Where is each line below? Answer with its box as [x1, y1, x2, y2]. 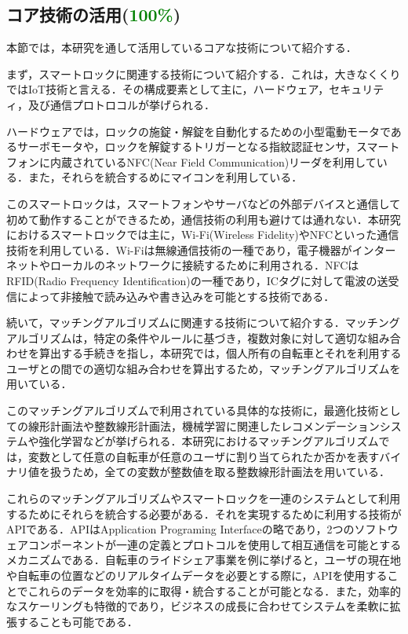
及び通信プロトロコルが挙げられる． [27, 96, 215, 112]
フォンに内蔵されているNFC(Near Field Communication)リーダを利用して [6, 153, 377, 170]
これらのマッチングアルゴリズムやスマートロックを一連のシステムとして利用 [6, 490, 401, 507]
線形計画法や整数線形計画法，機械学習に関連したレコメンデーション [27, 417, 380, 434]
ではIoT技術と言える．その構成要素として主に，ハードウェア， [6, 81, 330, 97]
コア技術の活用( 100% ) [6, 2, 181, 27]
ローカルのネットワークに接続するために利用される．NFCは [49, 257, 359, 273]
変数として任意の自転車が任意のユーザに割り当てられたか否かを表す [27, 448, 380, 464]
